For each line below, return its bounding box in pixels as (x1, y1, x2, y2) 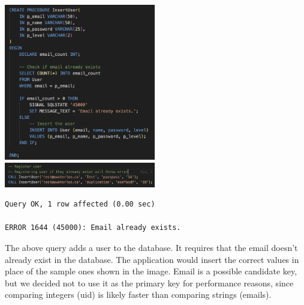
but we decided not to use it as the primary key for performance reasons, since (5, 276, 294, 289)
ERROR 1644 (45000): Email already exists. (5, 223, 181, 232)
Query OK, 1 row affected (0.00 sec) (5, 200, 155, 209)
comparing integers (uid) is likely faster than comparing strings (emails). (5, 288, 272, 301)
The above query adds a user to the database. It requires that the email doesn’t (5, 241, 298, 253)
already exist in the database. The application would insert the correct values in (5, 253, 299, 265)
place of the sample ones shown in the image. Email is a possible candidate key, (5, 265, 297, 277)
